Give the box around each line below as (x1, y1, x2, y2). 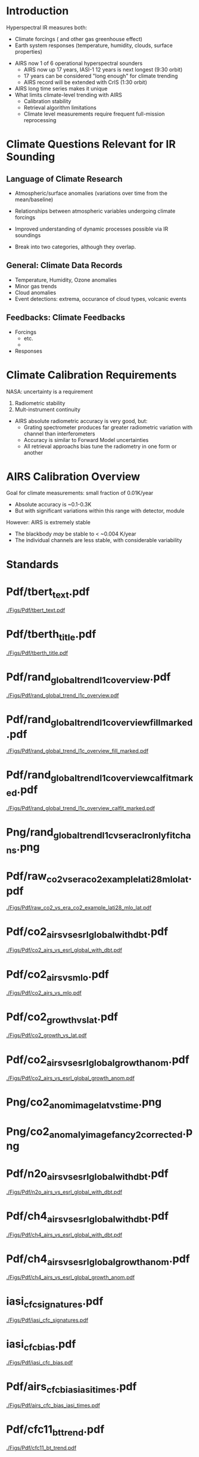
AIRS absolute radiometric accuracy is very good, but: (14, 417, 148, 424)
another (23, 449, 43, 456)
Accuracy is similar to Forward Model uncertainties (23, 436, 149, 443)
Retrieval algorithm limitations (23, 104, 97, 111)
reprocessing (23, 116, 57, 123)
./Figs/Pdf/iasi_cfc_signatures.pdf (6, 1316, 88, 1324)
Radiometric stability (14, 399, 66, 406)
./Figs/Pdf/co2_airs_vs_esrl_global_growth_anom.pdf (6, 1074, 135, 1082)
